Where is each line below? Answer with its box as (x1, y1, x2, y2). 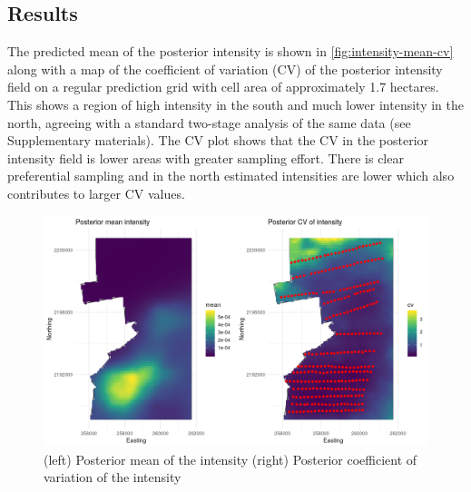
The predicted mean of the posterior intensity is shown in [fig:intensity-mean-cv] (7, 42, 454, 61)
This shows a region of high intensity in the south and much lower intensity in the (7, 94, 464, 113)
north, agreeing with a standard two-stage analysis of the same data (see (7, 113, 411, 132)
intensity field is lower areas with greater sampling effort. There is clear (7, 148, 404, 167)
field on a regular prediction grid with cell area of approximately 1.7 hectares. (7, 77, 439, 96)
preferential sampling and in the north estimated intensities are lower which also (7, 166, 455, 185)
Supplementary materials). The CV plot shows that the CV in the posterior (7, 131, 429, 150)
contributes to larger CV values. (7, 183, 185, 202)
